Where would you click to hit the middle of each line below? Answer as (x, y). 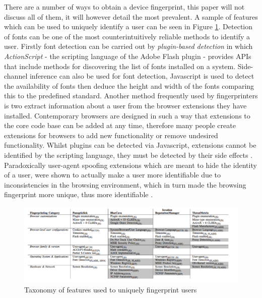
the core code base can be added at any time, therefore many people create (120, 125)
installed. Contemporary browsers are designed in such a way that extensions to (127, 115)
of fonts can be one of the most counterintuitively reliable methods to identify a (127, 36)
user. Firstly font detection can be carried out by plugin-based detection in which (128, 46)
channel (16, 76)
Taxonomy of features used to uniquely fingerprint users (111, 289)
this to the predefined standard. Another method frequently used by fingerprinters (131, 96)
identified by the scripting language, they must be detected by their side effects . (128, 155)
